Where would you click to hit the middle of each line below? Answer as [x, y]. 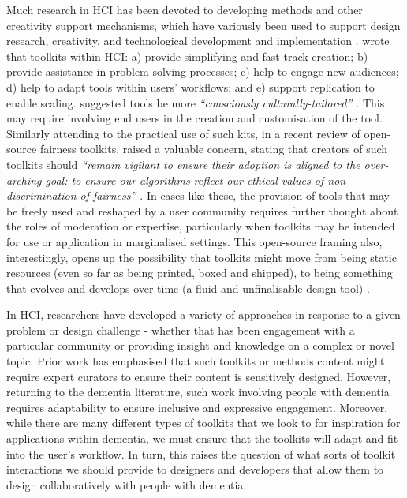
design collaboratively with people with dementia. [127, 484]
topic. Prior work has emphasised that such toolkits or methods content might [196, 361]
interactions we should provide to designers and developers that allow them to [195, 469]
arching [24, 180]
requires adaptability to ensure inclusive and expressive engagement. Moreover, [197, 407]
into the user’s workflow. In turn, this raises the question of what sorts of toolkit [201, 453]
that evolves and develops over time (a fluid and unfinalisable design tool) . [188, 288]
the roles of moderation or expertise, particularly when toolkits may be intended [201, 226]
